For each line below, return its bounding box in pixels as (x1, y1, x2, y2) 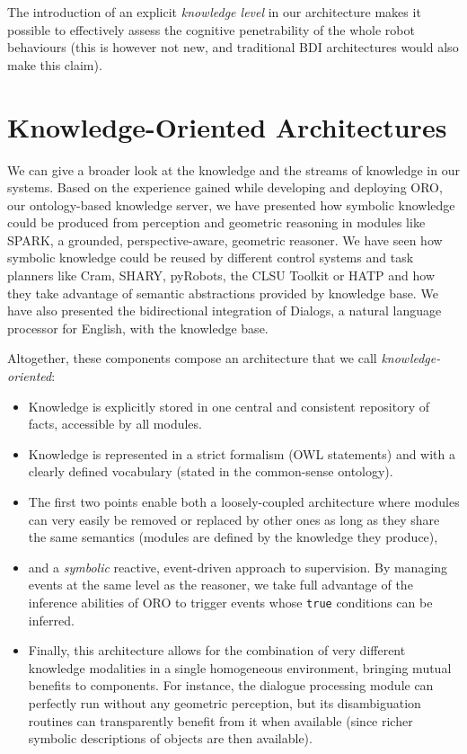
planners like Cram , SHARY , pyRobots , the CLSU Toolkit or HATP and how (7, 266, 435, 285)
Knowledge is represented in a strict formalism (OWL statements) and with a (28, 444, 456, 463)
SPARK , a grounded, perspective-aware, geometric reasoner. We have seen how (7, 230, 443, 249)
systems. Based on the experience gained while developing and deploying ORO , (7, 178, 443, 197)
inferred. (28, 610, 75, 629)
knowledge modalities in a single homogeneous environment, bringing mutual (28, 658, 452, 677)
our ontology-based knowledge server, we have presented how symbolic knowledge (7, 195, 455, 214)
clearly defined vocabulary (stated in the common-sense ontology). (28, 462, 393, 481)
